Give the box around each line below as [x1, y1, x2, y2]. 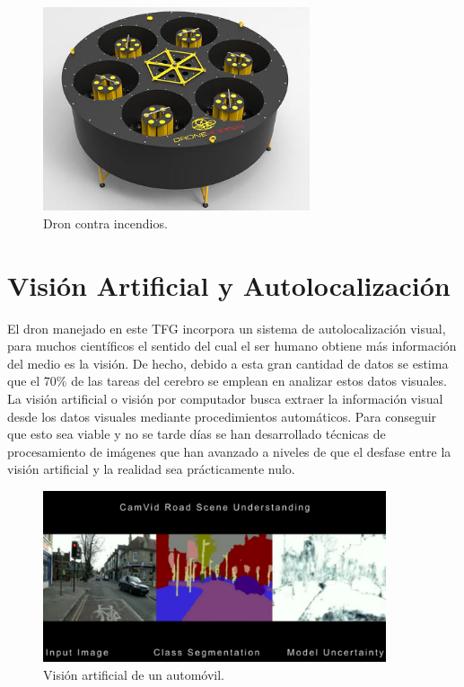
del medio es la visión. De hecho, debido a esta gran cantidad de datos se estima [7, 353, 449, 372]
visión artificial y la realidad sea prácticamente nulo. [7, 459, 295, 478]
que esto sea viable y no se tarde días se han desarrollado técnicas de [7, 424, 386, 443]
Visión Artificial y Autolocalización [7, 266, 451, 303]
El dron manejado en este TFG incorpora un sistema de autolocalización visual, [7, 318, 446, 337]
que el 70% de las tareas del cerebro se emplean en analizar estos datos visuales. [7, 371, 447, 390]
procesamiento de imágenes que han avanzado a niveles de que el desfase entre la [7, 442, 451, 460]
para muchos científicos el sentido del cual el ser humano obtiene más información [7, 336, 457, 355]
